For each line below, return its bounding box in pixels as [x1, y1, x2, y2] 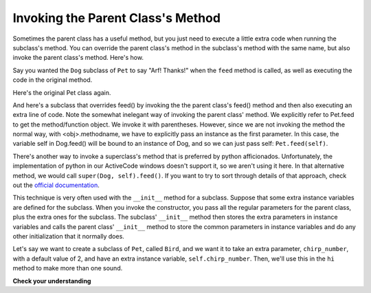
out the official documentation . [12, 181, 100, 189]
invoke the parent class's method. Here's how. [12, 54, 144, 62]
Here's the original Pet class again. [12, 88, 111, 96]
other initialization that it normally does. [12, 232, 125, 240]
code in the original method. [12, 76, 93, 84]
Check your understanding [12, 276, 91, 285]
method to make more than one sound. [12, 264, 123, 272]
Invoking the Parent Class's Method [12, 10, 221, 25]
